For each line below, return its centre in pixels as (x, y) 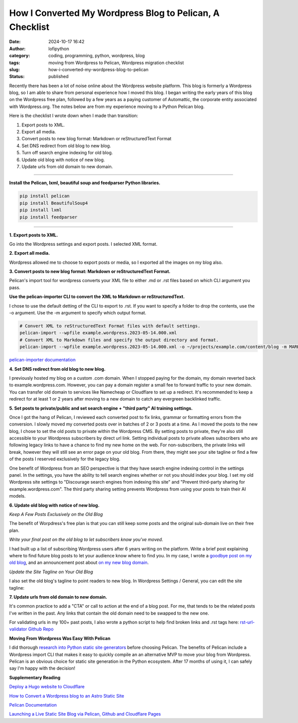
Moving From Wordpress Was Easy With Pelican (60, 638)
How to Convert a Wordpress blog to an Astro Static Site (67, 696)
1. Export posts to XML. (34, 235)
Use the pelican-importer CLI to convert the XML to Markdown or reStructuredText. (97, 297)
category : (20, 56)
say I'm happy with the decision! (42, 668)
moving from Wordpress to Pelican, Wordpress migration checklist (116, 63)
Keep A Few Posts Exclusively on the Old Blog (56, 514)
